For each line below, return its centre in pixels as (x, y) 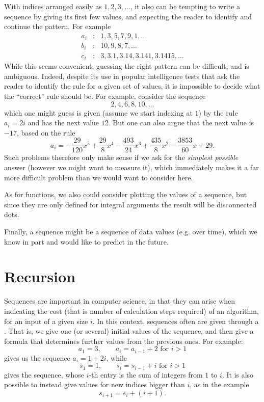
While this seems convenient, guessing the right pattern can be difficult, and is (127, 66)
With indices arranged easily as (53, 6)
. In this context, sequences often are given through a (176, 321)
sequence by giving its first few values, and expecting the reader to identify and (128, 16)
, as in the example (219, 384)
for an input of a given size (46, 321)
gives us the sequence (37, 357)
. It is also (238, 374)
